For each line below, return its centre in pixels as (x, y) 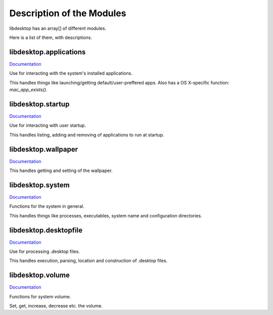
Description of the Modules (68, 13)
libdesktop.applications (48, 52)
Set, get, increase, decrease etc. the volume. (56, 306)
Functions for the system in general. (47, 206)
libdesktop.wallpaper (44, 149)
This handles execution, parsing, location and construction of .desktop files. (88, 261)
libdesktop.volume (40, 275)
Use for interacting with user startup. (48, 125)
